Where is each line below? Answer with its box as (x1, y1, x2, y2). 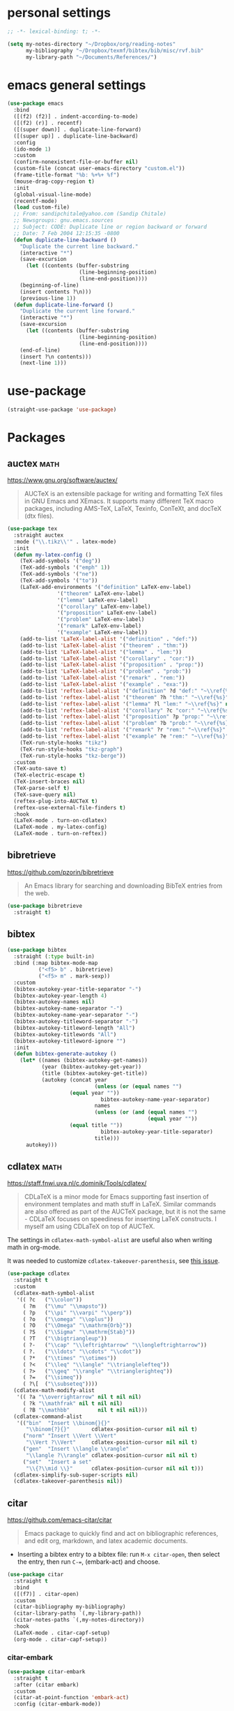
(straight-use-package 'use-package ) (7, 406, 117, 413)
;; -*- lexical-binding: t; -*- (7, 28, 101, 35)
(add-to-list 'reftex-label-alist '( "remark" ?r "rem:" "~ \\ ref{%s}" (19, 726, 226, 733)
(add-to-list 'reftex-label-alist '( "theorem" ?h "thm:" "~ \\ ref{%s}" (19, 694, 229, 701)
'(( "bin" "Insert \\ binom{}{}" (16, 1419, 111, 1426)
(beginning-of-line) (19, 281, 79, 289)
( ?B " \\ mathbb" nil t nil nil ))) (22, 1406, 148, 1414)
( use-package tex (7, 525, 58, 532)
